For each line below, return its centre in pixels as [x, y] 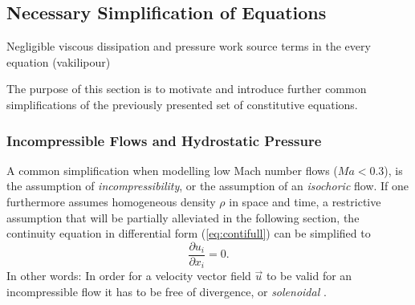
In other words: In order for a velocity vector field [129, 276]
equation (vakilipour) [59, 61]
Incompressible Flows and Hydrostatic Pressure [164, 140]
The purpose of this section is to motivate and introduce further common [187, 89]
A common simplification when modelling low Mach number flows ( [172, 170]
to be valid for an [309, 276]
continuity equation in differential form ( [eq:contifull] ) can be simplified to [189, 233]
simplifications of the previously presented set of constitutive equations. [182, 104]
